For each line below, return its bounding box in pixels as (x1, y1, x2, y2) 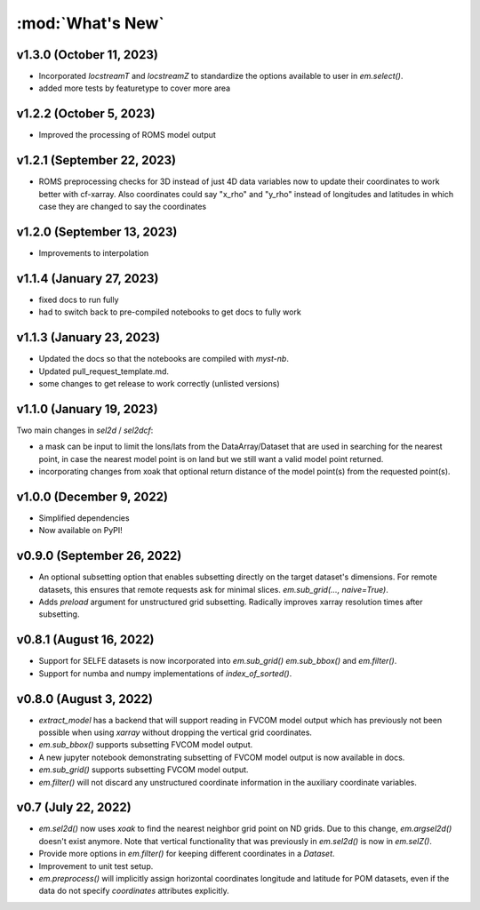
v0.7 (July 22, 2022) (16, 800, 132, 815)
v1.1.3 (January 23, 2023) (16, 330, 160, 346)
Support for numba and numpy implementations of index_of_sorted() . (38, 667, 292, 679)
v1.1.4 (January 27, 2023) (16, 271, 159, 286)
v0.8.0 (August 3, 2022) (16, 691, 153, 706)
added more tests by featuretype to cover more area (38, 83, 231, 93)
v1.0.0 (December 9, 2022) (16, 489, 169, 504)
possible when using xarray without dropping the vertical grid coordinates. (38, 727, 313, 738)
